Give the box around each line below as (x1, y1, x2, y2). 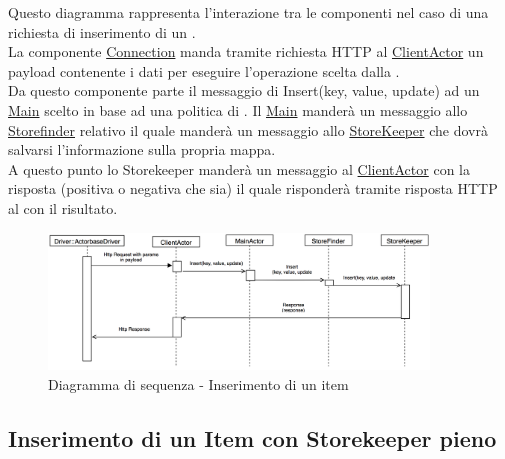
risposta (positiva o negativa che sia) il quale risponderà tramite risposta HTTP (8, 178, 498, 199)
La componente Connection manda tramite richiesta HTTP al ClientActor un (8, 41, 484, 62)
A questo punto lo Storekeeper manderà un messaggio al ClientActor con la (8, 158, 470, 179)
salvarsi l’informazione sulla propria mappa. (8, 139, 276, 160)
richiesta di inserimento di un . (8, 21, 196, 42)
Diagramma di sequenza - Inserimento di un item (48, 373, 349, 394)
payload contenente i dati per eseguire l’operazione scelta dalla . (8, 60, 400, 81)
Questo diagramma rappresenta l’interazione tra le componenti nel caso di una (8, 2, 489, 22)
